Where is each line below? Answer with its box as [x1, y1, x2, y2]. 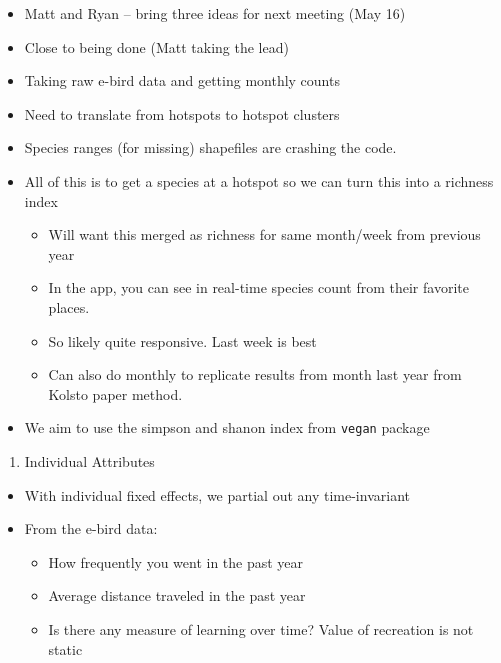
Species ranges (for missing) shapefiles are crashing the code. [24, 137, 397, 158]
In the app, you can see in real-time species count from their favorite [48, 277, 469, 298]
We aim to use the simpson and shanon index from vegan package [24, 417, 430, 438]
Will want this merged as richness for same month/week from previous [48, 224, 481, 245]
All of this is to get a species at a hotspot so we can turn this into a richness [24, 170, 494, 191]
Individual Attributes [24, 450, 155, 471]
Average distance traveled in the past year [48, 585, 306, 606]
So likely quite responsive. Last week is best [48, 330, 317, 351]
